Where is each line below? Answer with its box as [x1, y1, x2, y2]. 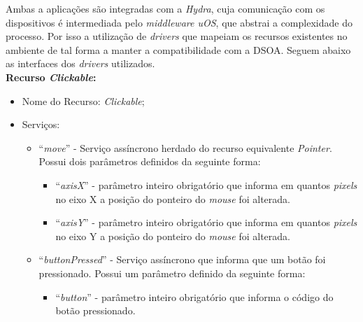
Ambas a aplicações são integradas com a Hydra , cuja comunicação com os [6, 1, 325, 15]
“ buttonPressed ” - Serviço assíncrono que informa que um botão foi [38, 252, 326, 267]
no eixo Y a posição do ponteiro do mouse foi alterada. [55, 228, 290, 243]
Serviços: [22, 117, 60, 132]
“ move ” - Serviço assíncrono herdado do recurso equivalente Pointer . [38, 140, 332, 155]
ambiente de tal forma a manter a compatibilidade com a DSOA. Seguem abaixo [6, 42, 351, 57]
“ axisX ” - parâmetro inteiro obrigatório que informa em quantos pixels [55, 177, 357, 192]
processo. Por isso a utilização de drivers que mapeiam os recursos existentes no [6, 29, 348, 43]
